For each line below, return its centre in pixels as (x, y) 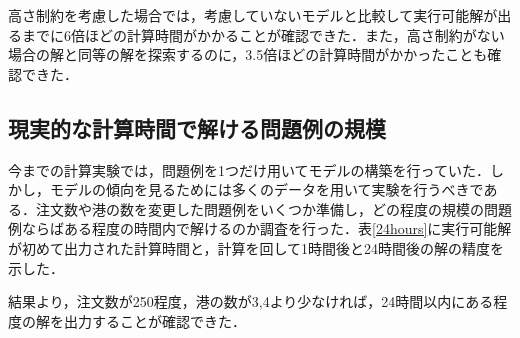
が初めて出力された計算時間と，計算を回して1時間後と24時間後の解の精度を (256, 247)
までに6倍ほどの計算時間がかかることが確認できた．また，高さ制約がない (263, 34)
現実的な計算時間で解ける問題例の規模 (197, 127)
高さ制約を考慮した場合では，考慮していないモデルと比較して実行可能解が (253, 15)
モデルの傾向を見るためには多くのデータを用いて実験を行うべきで (266, 189)
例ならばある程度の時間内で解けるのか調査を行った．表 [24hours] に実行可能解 (260, 228)
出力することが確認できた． (154, 320)
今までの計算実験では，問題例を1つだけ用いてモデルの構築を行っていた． (249, 169)
